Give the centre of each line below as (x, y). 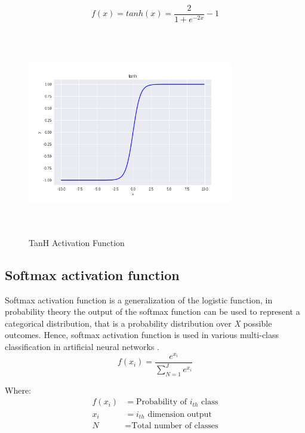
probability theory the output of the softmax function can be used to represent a (152, 311)
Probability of (161, 402)
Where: (18, 390)
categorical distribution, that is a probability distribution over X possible (138, 323)
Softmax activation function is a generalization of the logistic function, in (139, 300)
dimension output (180, 414)
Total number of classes (175, 426)
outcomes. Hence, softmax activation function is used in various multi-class (142, 335)
